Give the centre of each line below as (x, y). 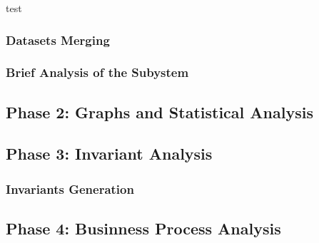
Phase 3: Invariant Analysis (109, 154)
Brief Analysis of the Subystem (97, 72)
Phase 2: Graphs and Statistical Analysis (159, 112)
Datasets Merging (58, 40)
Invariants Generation (70, 188)
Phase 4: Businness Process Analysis (143, 228)
